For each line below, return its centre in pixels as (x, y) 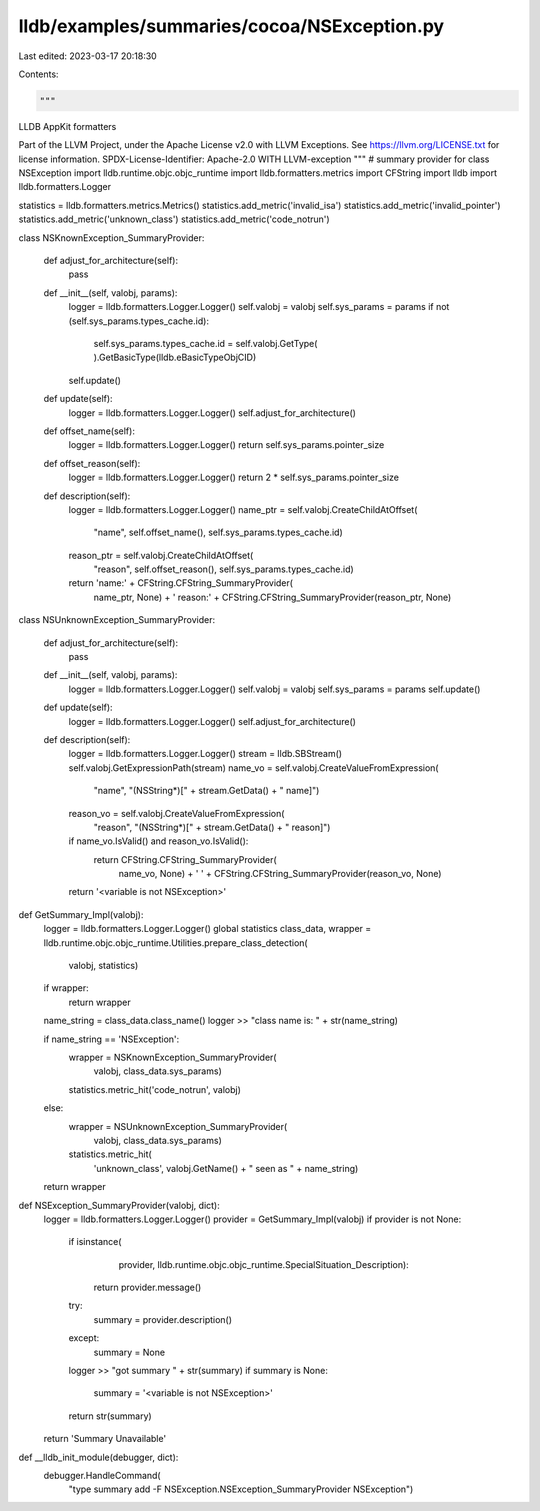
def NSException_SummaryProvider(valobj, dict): (119, 1205)
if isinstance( (95, 1242)
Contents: (38, 74)
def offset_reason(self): (92, 463)
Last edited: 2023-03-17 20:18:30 (87, 56)
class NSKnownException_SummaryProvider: (111, 237)
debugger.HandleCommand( (102, 1475)
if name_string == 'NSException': (111, 1039)
